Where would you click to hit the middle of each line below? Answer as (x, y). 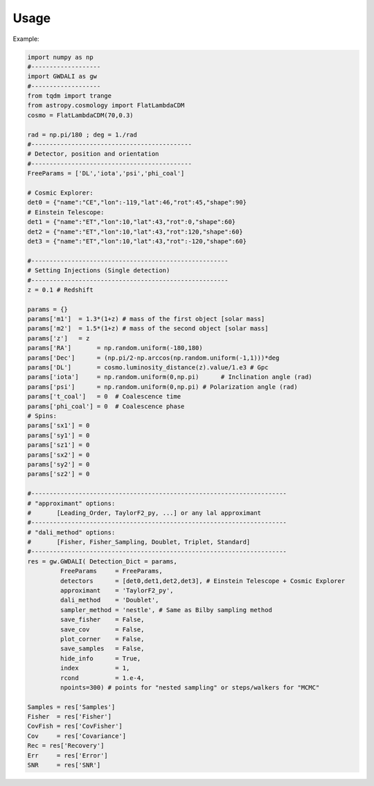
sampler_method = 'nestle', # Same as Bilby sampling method (166, 610)
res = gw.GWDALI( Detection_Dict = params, (103, 561)
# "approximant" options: (71, 503)
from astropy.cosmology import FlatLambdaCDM (106, 105)
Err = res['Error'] (68, 755)
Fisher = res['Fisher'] (70, 717)
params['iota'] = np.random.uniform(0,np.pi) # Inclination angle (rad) (170, 377)
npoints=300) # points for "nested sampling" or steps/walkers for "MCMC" (190, 687)
